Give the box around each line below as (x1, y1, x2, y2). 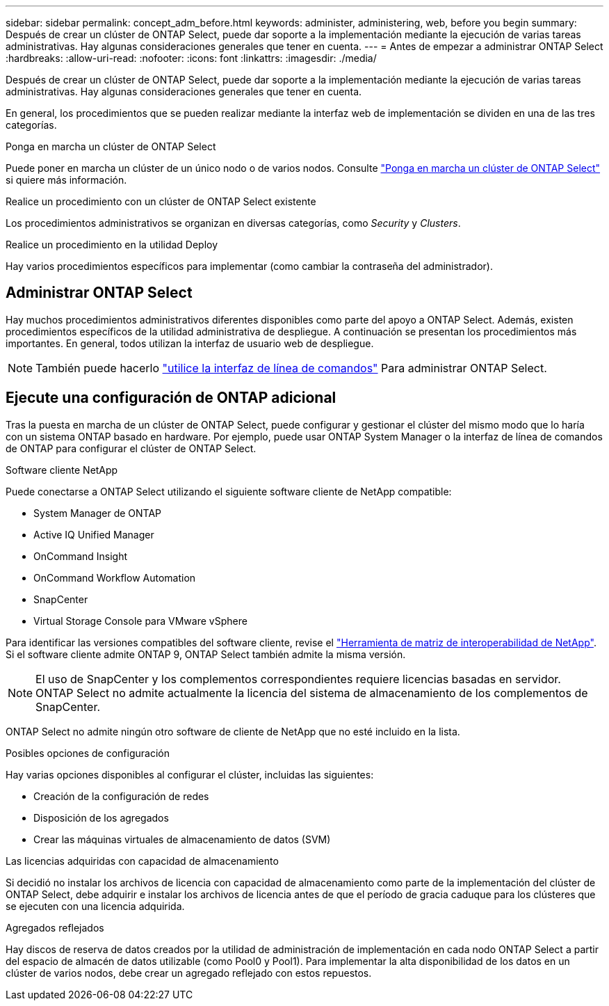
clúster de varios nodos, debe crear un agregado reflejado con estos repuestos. (6, 966, 372, 979)
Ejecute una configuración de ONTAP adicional (6, 389, 336, 407)
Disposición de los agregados (33, 811, 169, 824)
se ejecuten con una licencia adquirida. (6, 900, 185, 912)
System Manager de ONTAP (33, 506, 162, 519)
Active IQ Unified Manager (33, 528, 154, 541)
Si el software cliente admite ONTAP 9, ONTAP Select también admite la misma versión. (6, 648, 406, 660)
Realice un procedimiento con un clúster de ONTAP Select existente (6, 195, 316, 207)
